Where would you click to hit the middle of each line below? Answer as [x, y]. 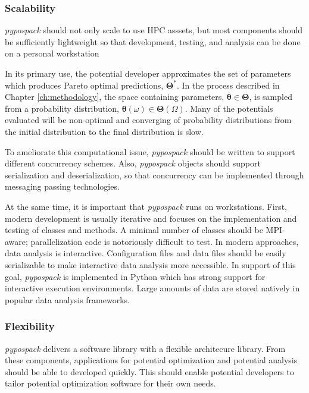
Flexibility [30, 326]
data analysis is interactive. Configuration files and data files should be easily [146, 253]
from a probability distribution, [62, 108]
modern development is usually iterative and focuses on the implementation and [151, 218]
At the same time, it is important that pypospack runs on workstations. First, [146, 206]
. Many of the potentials [229, 108]
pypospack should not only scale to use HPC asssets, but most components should [154, 30]
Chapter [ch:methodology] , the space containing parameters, [115, 97]
